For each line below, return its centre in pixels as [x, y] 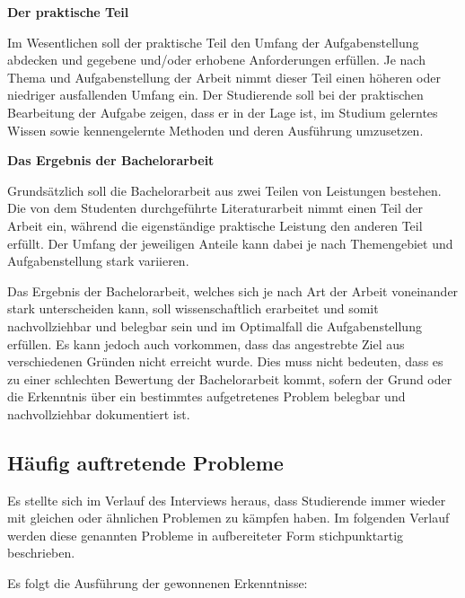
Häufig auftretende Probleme [145, 462]
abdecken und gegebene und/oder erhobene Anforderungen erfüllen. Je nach [216, 60]
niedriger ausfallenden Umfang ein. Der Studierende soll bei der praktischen [215, 95]
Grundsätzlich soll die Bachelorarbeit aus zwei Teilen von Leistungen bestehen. [224, 190]
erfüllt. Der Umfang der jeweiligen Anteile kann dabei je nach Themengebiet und [230, 243]
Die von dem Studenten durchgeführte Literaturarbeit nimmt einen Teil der [215, 208]
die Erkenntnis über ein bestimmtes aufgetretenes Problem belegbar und [206, 396]
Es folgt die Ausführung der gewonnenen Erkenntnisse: [158, 583]
